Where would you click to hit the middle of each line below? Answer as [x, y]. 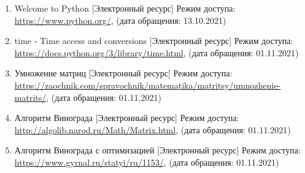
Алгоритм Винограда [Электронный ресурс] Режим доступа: [127, 118]
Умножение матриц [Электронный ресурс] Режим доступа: [123, 73]
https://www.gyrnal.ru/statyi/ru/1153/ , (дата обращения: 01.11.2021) [147, 162]
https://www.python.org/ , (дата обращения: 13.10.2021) [120, 20]
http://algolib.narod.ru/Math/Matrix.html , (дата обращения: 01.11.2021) [152, 129]
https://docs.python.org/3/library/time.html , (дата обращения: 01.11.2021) [156, 52]
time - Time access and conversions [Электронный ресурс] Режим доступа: [154, 41]
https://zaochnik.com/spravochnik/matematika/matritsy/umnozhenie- [148, 85]
